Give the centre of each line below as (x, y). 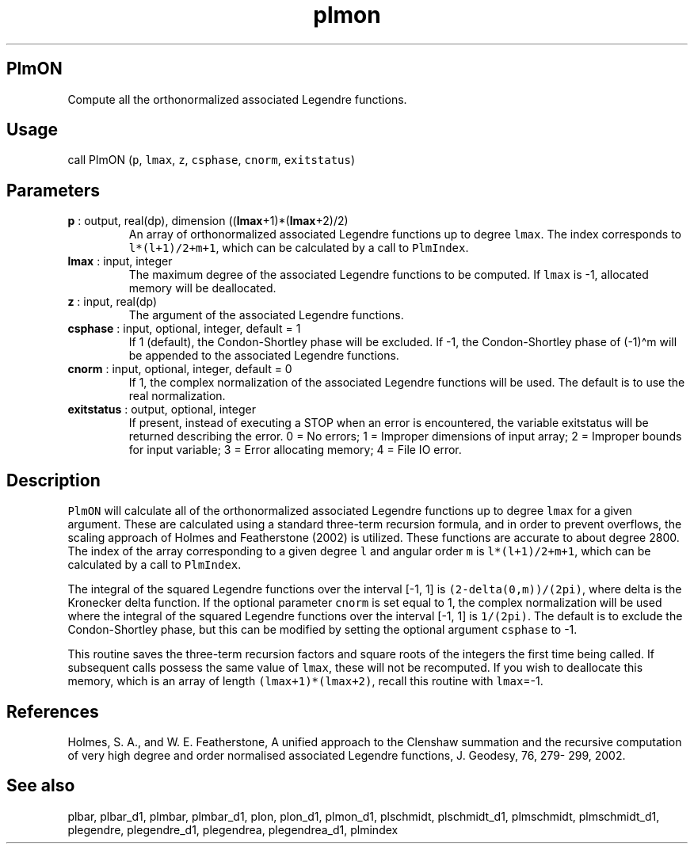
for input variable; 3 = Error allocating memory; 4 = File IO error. (295, 450)
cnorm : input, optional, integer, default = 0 (180, 369)
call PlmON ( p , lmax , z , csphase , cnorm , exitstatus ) (212, 160)
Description (53, 480)
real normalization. (177, 396)
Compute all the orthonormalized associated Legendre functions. (237, 99)
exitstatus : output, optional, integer (162, 410)
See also (41, 786)
